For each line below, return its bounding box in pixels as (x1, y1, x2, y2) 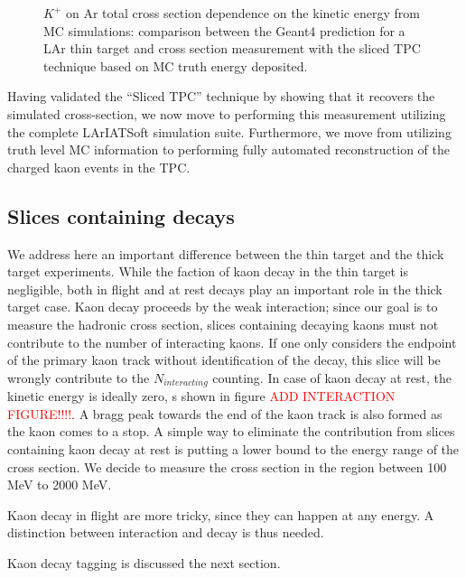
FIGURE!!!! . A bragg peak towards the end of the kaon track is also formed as (7, 404, 443, 423)
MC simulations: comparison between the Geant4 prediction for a (43, 21, 405, 40)
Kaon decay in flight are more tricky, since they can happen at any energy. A (7, 505, 434, 524)
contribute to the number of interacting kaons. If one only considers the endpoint (7, 332, 457, 351)
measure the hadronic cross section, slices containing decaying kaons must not (7, 314, 439, 333)
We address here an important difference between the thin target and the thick (7, 244, 444, 263)
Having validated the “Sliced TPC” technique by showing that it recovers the (7, 87, 435, 106)
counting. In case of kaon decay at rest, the (212, 368, 452, 387)
